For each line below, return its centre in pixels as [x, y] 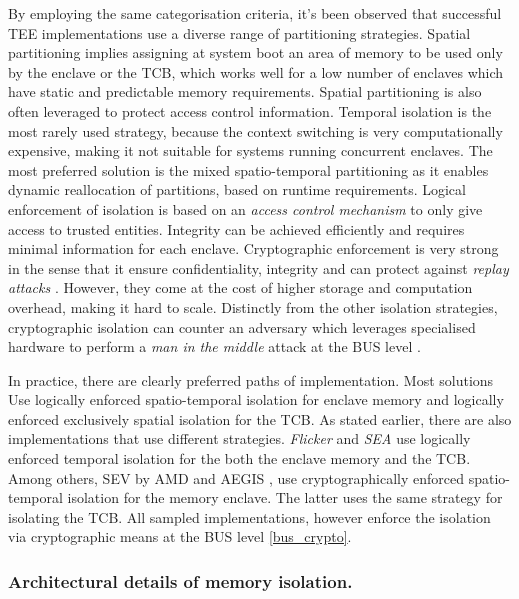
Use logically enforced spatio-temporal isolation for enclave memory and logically [256, 399]
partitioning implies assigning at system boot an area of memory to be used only [255, 52]
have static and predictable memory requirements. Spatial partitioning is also [245, 91]
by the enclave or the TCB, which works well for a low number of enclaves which [256, 71]
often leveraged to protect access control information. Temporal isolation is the [250, 110]
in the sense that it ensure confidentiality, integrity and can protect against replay [258, 267]
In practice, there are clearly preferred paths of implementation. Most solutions [251, 379]
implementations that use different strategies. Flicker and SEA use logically [239, 438]
